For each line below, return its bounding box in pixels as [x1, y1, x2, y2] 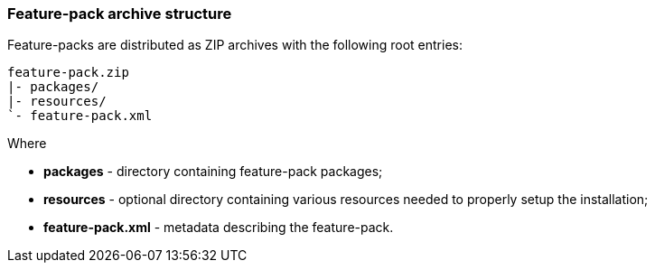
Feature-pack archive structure [7, 5, 232, 23]
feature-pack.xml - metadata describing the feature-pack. [43, 219, 394, 236]
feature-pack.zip [7, 65, 129, 80]
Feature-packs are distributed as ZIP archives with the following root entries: [7, 37, 463, 53]
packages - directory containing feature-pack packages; [43, 163, 383, 180]
